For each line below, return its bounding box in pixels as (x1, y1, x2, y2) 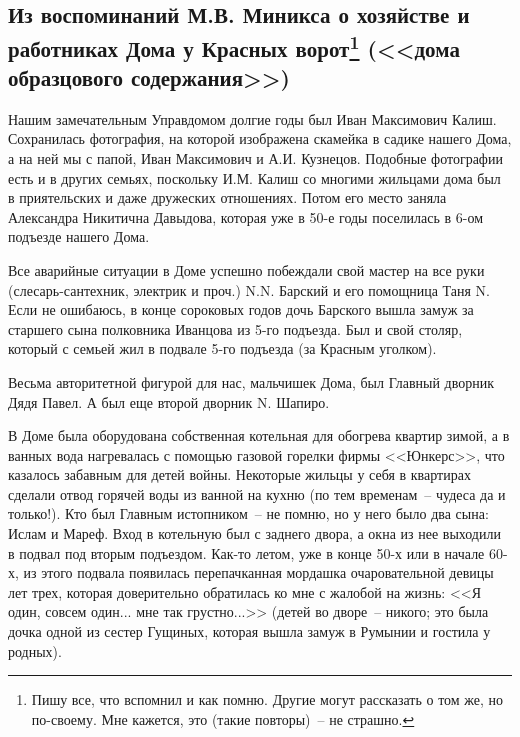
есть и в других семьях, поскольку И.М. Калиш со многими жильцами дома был (8, 167, 501, 188)
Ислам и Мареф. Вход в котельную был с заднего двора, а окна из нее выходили (8, 523, 501, 544)
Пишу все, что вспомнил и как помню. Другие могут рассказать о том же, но (31, 689, 504, 710)
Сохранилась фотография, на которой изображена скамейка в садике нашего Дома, (8, 128, 512, 149)
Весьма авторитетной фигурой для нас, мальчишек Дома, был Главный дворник (8, 371, 494, 392)
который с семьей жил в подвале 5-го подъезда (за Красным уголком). (8, 338, 437, 359)
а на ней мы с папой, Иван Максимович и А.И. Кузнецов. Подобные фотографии (8, 147, 503, 168)
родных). (8, 640, 62, 661)
